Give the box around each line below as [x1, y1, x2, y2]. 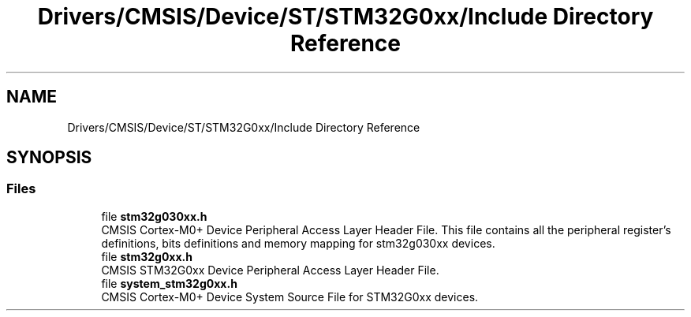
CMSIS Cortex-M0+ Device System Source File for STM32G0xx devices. [101, 289, 479, 304]
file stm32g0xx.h [101, 249, 192, 263]
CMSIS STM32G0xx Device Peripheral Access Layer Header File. [101, 263, 439, 277]
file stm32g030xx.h [101, 209, 207, 223]
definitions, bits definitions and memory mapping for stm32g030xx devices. [101, 236, 495, 250]
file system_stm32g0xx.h [101, 276, 237, 290]
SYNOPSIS [6, 147, 92, 168]
